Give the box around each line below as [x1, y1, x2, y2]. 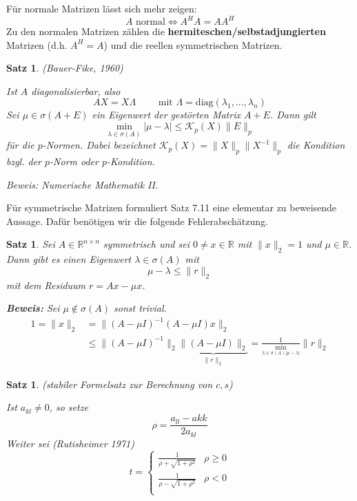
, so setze [49, 400, 88, 414]
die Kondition [287, 138, 345, 152]
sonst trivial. [114, 301, 167, 315]
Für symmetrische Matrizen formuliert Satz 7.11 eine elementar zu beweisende [6, 200, 337, 215]
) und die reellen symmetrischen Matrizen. [103, 37, 283, 52]
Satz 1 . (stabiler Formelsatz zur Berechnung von [6, 376, 213, 391]
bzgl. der [6, 154, 42, 169]
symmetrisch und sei [103, 237, 190, 251]
